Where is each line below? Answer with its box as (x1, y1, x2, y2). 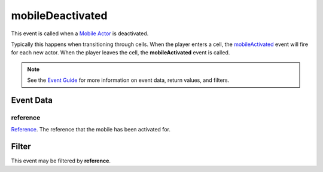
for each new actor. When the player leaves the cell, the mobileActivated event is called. (11, 49, 230, 56)
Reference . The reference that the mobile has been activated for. (11, 126, 170, 133)
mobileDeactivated (11, 9, 108, 22)
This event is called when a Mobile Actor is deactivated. (11, 30, 149, 37)
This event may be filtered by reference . (11, 157, 111, 164)
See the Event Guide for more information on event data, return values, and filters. (27, 76, 230, 84)
